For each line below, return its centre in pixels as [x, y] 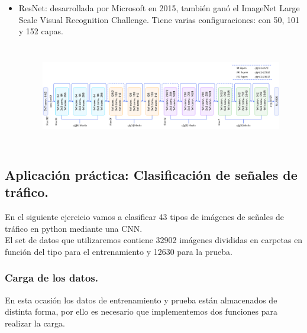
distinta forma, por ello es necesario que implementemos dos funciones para [141, 311]
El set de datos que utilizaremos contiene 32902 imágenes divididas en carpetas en [154, 240]
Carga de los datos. [51, 278]
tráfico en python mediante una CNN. [74, 228]
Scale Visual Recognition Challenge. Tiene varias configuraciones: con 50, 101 [159, 19]
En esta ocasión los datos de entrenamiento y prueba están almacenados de [141, 300]
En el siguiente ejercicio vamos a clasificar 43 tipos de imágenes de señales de [145, 217]
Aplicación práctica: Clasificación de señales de [151, 174]
